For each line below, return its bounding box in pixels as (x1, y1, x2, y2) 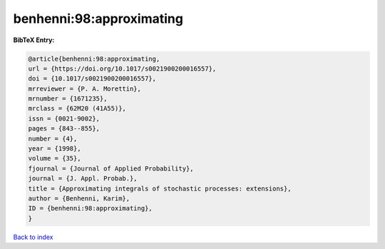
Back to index (13, 233, 53, 241)
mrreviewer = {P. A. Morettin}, (28, 84, 142, 93)
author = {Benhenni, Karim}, (28, 195, 130, 203)
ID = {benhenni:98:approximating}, (28, 204, 153, 213)
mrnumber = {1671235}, (28, 95, 108, 103)
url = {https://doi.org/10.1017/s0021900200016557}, (28, 64, 217, 73)
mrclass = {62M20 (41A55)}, (28, 104, 126, 113)
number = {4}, (28, 134, 78, 143)
